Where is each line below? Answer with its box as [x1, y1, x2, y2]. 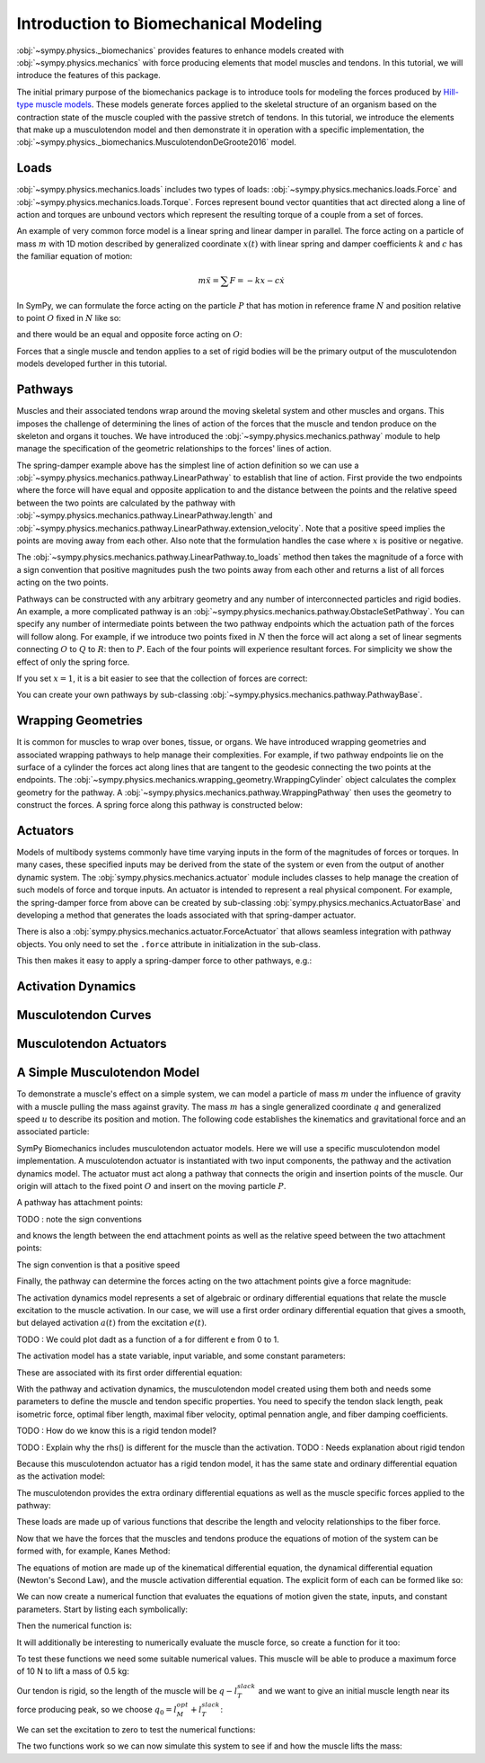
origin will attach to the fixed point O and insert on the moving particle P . [16, 1180, 287, 1191]
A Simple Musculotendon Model [16, 1065, 200, 1080]
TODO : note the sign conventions [16, 1213, 143, 1224]
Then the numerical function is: [16, 1620, 132, 1632]
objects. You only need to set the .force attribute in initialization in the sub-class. [16, 938, 321, 949]
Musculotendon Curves [16, 1007, 152, 1023]
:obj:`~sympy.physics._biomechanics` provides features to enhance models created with [16, 45, 345, 56]
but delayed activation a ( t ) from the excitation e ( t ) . [16, 1318, 207, 1329]
